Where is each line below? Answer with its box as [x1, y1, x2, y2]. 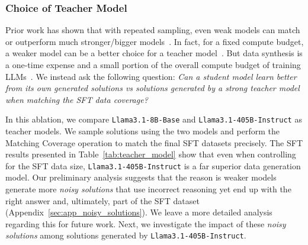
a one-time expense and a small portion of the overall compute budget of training [5, 59, 301, 70]
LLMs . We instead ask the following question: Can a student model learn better [5, 70, 297, 82]
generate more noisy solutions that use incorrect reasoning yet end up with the [5, 183, 291, 195]
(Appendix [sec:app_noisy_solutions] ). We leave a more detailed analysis [5, 206, 272, 218]
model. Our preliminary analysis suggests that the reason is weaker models [5, 171, 277, 183]
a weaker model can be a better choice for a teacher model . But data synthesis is [5, 47, 303, 59]
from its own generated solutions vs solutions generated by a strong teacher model [5, 82, 300, 94]
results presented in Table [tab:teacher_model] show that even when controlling [5, 148, 296, 160]
